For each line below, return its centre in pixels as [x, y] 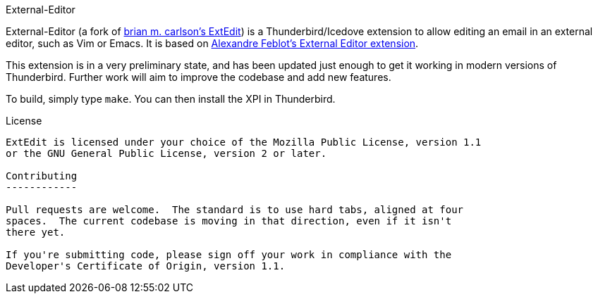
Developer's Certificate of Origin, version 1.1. [146, 266]
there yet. [36, 232]
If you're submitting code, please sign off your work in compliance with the [229, 255]
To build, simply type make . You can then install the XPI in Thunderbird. [171, 99]
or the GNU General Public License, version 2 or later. [166, 153]
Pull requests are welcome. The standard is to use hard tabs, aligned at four [235, 210]
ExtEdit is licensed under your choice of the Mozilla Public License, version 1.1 [244, 142]
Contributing [42, 176]
